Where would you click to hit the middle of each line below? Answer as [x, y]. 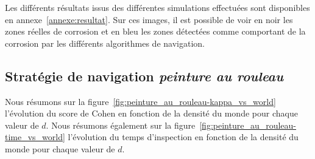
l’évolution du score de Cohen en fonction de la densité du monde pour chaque [151, 113]
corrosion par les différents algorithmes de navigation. [105, 43]
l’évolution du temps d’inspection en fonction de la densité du [183, 137]
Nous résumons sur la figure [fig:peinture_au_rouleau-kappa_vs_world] [140, 101]
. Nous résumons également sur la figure [121, 125]
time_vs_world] [35, 137]
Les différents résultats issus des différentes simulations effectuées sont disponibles [157, 7]
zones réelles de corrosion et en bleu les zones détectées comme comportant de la [155, 31]
